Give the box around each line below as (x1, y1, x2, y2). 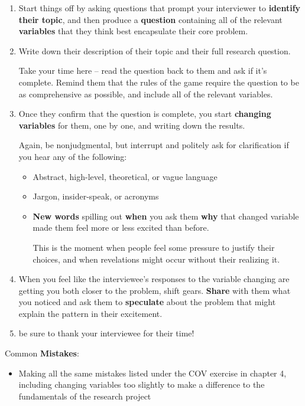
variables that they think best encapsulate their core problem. (18, 25, 248, 37)
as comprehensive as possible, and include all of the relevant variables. (18, 87, 273, 100)
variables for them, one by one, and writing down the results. (18, 119, 245, 131)
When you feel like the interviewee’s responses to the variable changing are (18, 273, 290, 285)
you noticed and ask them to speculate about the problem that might (18, 296, 276, 308)
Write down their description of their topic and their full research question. (18, 44, 291, 57)
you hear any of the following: (18, 150, 127, 162)
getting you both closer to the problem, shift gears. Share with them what (18, 284, 291, 296)
